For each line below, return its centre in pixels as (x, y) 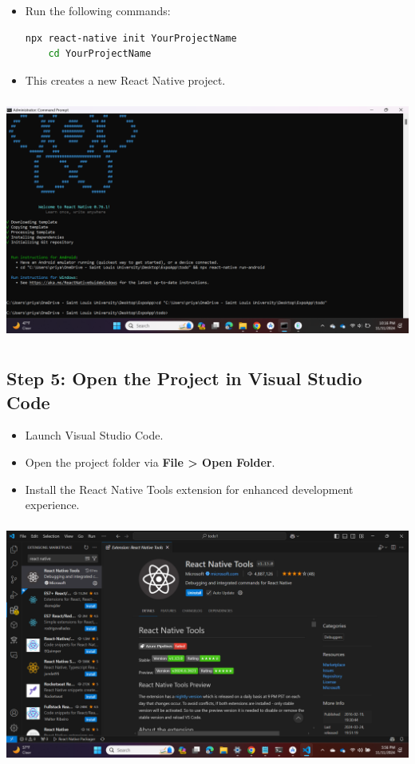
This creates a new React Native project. (125, 80)
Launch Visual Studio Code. (94, 435)
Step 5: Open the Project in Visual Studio (184, 378)
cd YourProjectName (100, 54)
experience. (52, 505)
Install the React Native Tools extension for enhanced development (189, 489)
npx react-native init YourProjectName (131, 38)
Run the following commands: (98, 10)
